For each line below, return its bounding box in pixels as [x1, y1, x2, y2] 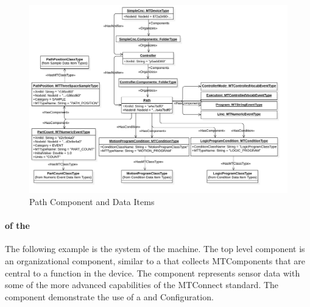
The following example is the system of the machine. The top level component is [5, 242, 305, 255]
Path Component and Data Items [29, 195, 155, 208]
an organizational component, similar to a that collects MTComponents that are [5, 255, 306, 267]
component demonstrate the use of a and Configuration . [5, 290, 214, 303]
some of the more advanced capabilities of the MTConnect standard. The [5, 278, 279, 291]
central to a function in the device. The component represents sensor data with [5, 266, 300, 279]
